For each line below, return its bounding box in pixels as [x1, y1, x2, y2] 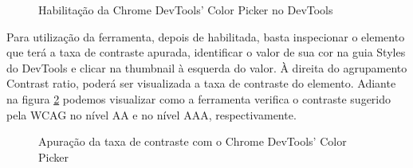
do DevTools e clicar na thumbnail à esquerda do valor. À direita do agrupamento [6, 59, 407, 76]
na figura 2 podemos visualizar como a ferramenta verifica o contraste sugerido [6, 90, 391, 107]
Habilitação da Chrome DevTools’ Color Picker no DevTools [38, 2, 333, 18]
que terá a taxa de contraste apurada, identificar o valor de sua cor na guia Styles [6, 44, 406, 61]
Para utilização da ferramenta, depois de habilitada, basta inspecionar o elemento [6, 28, 405, 45]
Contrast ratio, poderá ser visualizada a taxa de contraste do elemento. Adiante [6, 75, 396, 92]
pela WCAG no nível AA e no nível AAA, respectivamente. [6, 106, 297, 123]
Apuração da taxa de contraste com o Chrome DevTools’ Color [38, 133, 347, 150]
